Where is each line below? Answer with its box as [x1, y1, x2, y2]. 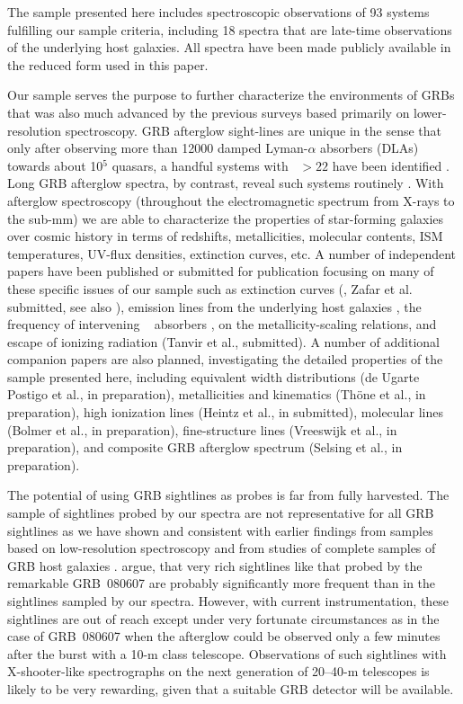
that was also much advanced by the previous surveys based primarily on [7, 102, 410, 121]
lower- [414, 102, 447, 121]
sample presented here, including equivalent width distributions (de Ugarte [7, 367, 420, 386]
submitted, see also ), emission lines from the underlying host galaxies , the [7, 297, 422, 316]
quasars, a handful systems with [111, 156, 289, 174]
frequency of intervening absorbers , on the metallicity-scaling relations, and [7, 315, 437, 334]
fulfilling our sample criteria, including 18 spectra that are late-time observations [7, 20, 452, 39]
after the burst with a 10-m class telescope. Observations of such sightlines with [7, 644, 447, 663]
